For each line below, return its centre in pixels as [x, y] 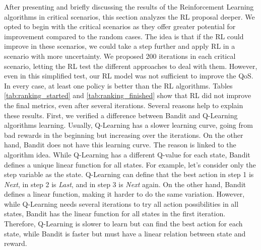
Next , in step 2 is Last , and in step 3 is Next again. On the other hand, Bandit [125, 184]
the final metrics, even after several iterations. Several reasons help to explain [124, 105]
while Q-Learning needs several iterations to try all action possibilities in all [121, 203]
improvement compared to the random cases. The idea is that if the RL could [124, 36]
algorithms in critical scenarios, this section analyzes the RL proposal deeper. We [129, 16]
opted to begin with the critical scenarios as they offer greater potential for [120, 26]
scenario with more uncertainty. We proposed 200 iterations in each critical [120, 56]
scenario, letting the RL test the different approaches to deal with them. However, [131, 66]
